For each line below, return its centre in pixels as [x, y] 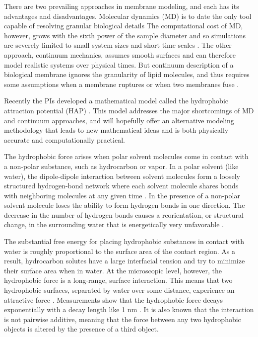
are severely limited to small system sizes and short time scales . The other [118, 45]
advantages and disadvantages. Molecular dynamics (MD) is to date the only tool [128, 16]
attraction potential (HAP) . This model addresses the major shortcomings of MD [129, 110]
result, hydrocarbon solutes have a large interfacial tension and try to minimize [125, 261]
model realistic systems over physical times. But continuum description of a [119, 64]
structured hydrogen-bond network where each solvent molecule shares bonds [121, 186]
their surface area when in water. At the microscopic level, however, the [113, 270]
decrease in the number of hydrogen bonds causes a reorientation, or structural [124, 214]
